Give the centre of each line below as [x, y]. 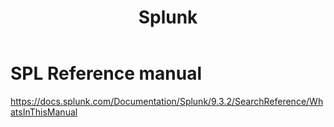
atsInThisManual [44, 112]
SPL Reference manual [106, 73]
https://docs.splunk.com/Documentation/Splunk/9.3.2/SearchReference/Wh [167, 101]
